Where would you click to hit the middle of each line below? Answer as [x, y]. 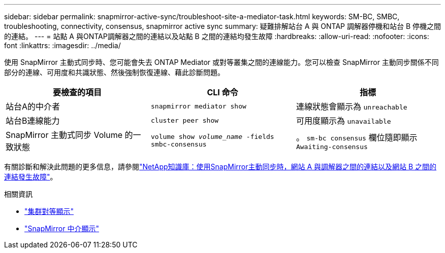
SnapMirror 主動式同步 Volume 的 [69, 135]
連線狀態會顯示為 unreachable [352, 106]
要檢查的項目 [77, 92]
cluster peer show [185, 120]
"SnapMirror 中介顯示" [62, 228]
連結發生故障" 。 [31, 177]
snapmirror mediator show [198, 106]
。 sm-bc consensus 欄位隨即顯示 [357, 137]
